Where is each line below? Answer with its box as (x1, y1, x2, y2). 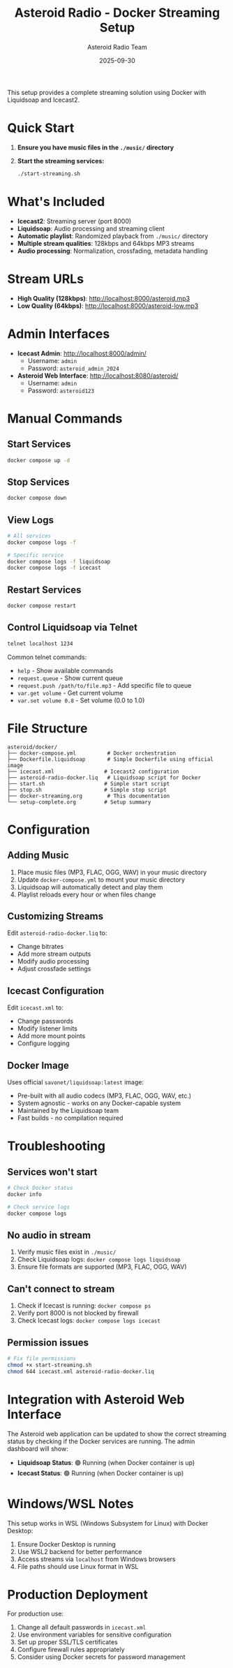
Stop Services (7, 476, 70, 488)
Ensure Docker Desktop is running (17, 1540, 116, 1548)
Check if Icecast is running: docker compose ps (17, 1301, 151, 1310)
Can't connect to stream (7, 1283, 115, 1294)
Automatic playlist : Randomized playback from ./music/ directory (17, 232, 209, 240)
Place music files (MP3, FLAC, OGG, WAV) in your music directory (17, 868, 207, 876)
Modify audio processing (17, 957, 89, 966)
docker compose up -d (7, 457, 70, 464)
